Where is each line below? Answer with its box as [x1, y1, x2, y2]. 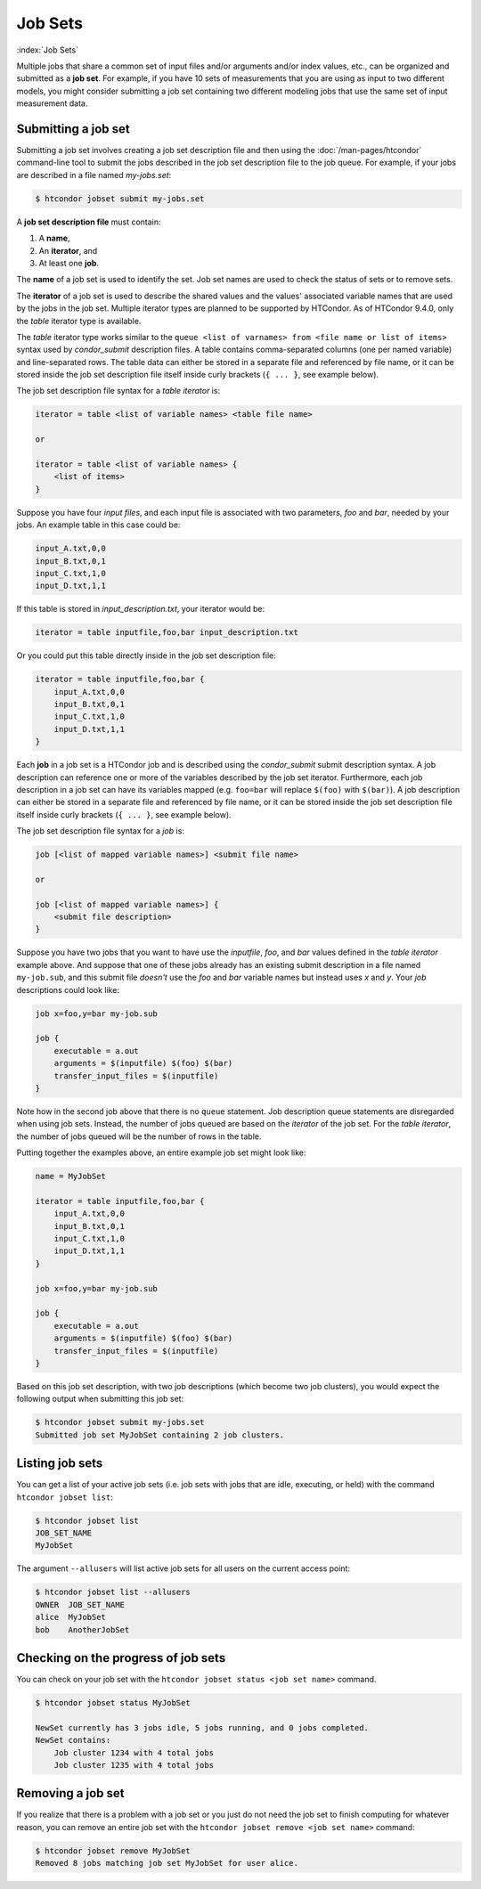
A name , [38, 232, 70, 244]
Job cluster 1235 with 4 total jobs [53, 1760, 214, 1770]
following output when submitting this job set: [16, 1394, 184, 1405]
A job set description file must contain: [16, 216, 161, 227]
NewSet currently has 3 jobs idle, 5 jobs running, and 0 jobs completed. [35, 1722, 370, 1732]
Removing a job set [16, 1786, 125, 1801]
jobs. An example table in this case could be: [16, 519, 181, 530]
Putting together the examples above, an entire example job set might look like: [16, 1147, 306, 1158]
